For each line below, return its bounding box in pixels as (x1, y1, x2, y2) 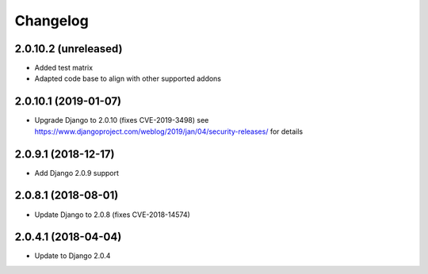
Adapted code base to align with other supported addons (34, 74, 222, 83)
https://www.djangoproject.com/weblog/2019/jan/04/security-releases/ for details (34, 127, 304, 136)
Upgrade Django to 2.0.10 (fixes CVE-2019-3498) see (34, 116, 209, 125)
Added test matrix (34, 63, 94, 73)
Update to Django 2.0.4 (34, 251, 111, 261)
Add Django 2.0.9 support (34, 168, 119, 177)
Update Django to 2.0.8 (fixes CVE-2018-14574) (34, 210, 190, 219)
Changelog (14, 12, 89, 29)
